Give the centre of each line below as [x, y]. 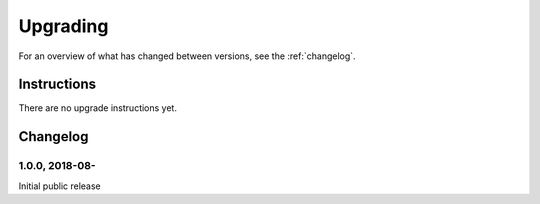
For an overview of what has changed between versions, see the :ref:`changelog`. [187, 56]
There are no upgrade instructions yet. [97, 108]
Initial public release [60, 186]
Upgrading [63, 26]
